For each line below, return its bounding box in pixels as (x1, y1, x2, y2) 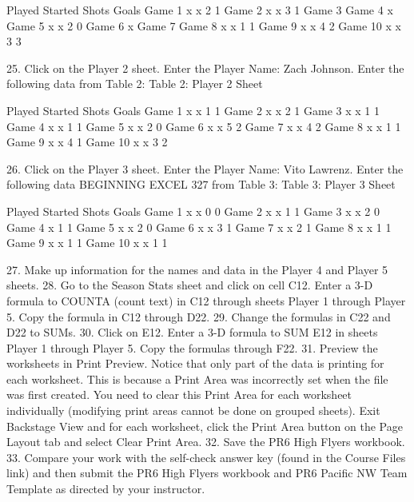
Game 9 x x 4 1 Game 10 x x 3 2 (6, 133, 168, 150)
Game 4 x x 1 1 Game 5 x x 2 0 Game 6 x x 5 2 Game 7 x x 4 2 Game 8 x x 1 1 (6, 118, 401, 134)
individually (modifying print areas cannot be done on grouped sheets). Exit (6, 402, 380, 419)
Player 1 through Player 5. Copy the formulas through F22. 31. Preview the (6, 339, 378, 356)
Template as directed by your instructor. (6, 480, 205, 497)
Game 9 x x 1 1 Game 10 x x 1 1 (6, 234, 168, 251)
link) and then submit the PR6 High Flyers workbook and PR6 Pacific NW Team (6, 464, 408, 481)
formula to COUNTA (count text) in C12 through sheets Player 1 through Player (6, 292, 406, 309)
